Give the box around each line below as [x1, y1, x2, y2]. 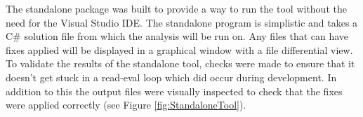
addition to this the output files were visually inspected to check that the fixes [6, 83, 343, 98]
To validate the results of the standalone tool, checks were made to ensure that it [6, 56, 355, 71]
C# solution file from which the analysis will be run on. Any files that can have [6, 29, 349, 43]
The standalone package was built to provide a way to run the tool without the [6, 1, 347, 15]
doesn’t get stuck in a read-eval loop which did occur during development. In [6, 69, 337, 84]
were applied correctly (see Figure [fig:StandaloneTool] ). [6, 97, 246, 112]
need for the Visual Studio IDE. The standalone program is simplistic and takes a [6, 15, 358, 29]
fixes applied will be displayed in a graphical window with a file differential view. [6, 42, 353, 57]
